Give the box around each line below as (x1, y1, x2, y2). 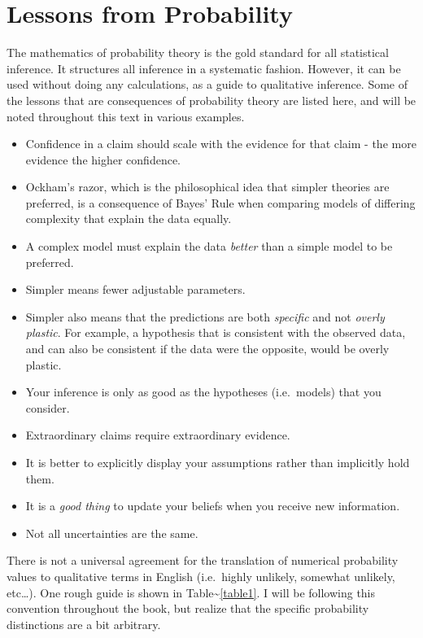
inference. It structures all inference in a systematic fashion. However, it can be (7, 59, 401, 76)
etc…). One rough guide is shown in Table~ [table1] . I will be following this (7, 583, 376, 601)
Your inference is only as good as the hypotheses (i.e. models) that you (25, 383, 382, 400)
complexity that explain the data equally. (25, 210, 232, 227)
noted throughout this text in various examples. (7, 107, 245, 125)
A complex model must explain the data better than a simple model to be (25, 238, 393, 255)
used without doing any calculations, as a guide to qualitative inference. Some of (7, 76, 408, 93)
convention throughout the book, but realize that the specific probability (7, 600, 369, 617)
